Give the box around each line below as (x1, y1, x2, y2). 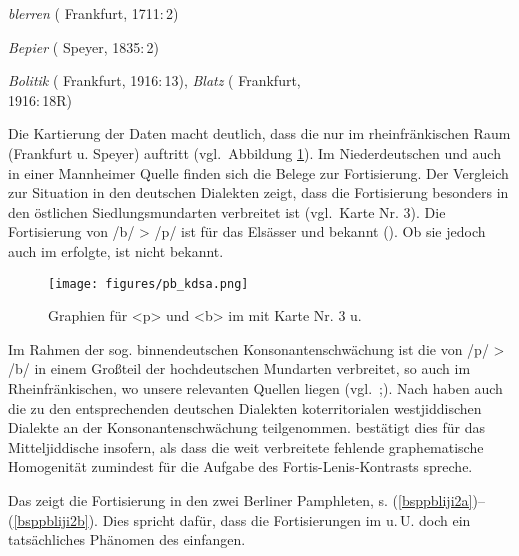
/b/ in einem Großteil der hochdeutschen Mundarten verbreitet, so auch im (8, 358, 471, 379)
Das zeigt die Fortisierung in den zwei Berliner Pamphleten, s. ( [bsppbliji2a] (8, 489, 473, 510)
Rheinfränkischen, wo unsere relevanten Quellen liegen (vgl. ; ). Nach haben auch (8, 377, 503, 398)
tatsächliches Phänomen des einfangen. (8, 529, 246, 550)
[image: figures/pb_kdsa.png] (48, 276, 249, 291)
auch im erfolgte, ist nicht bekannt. (8, 240, 224, 261)
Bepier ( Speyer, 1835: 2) (8, 36, 159, 57)
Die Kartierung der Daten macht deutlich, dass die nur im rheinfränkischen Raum (8, 123, 511, 144)
